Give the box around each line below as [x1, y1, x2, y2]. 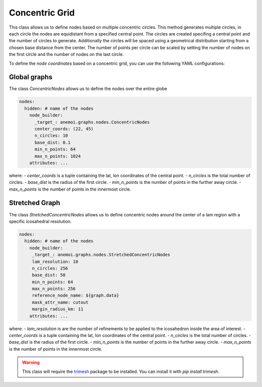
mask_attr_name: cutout [32, 299, 89, 305]
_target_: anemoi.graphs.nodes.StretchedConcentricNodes [32, 252, 170, 258]
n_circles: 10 [34, 133, 68, 139]
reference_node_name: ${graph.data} [32, 293, 119, 299]
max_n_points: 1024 [34, 153, 81, 159]
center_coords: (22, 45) [34, 126, 94, 131]
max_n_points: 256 [32, 286, 76, 292]
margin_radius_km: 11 [32, 306, 83, 312]
